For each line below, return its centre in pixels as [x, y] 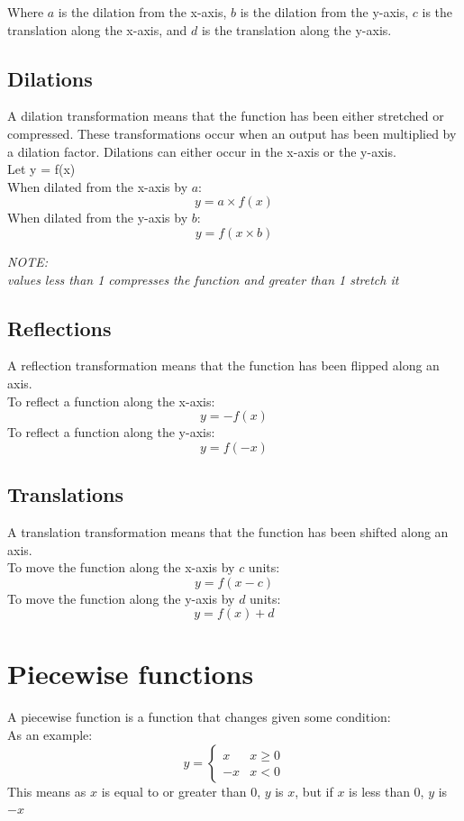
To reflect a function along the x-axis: [111, 401]
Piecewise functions [131, 674]
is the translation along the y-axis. [296, 29]
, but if [314, 791]
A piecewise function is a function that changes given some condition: [199, 717]
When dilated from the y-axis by [98, 218]
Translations [65, 494]
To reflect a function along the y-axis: [111, 432]
